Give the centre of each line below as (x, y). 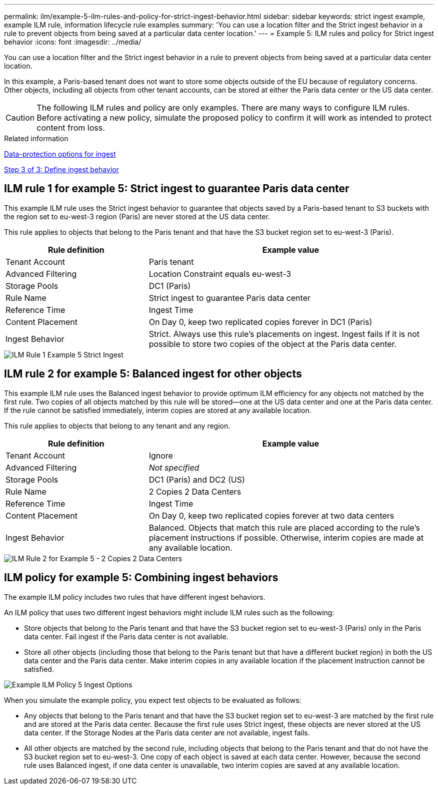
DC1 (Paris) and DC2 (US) (197, 479)
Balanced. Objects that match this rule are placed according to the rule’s (284, 527)
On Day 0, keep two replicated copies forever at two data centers (271, 515)
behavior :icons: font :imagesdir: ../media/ (73, 42)
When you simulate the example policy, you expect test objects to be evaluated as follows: (153, 700)
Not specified (174, 467)
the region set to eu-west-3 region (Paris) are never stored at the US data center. (137, 216)
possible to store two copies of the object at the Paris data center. (273, 344)
